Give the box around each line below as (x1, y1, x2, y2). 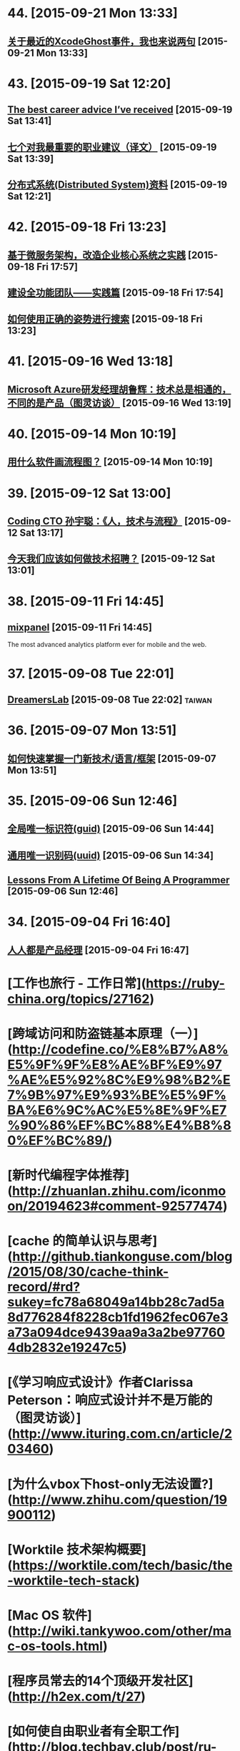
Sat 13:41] (7, 115, 52, 127)
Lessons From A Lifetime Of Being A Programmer (7, 873, 230, 886)
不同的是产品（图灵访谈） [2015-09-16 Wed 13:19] (7, 396, 232, 408)
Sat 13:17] (19, 527, 64, 539)
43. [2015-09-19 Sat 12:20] (7, 75, 171, 91)
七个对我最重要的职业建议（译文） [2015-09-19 (7, 141, 217, 153)
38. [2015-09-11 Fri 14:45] (7, 593, 164, 609)
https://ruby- (146, 975, 225, 991)
